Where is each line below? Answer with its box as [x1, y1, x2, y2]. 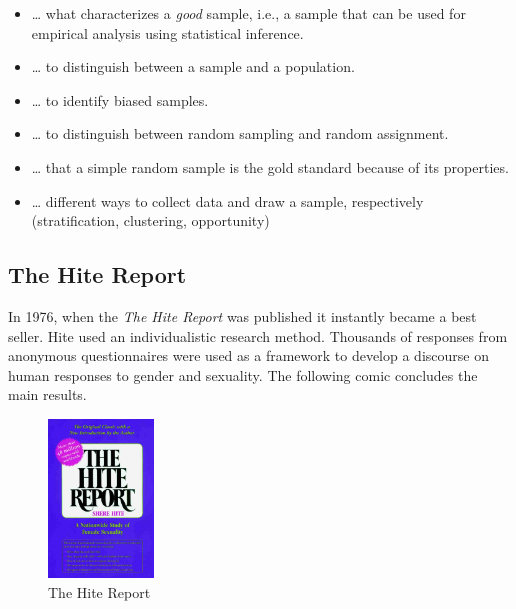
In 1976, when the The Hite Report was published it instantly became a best [8, 305, 477, 326]
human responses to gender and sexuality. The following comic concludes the [8, 364, 478, 385]
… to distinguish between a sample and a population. [31, 56, 355, 77]
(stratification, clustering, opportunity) [31, 210, 270, 231]
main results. [8, 384, 87, 405]
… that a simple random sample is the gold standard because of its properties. [31, 156, 509, 177]
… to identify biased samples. [31, 89, 209, 110]
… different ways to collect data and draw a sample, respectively [31, 190, 424, 211]
